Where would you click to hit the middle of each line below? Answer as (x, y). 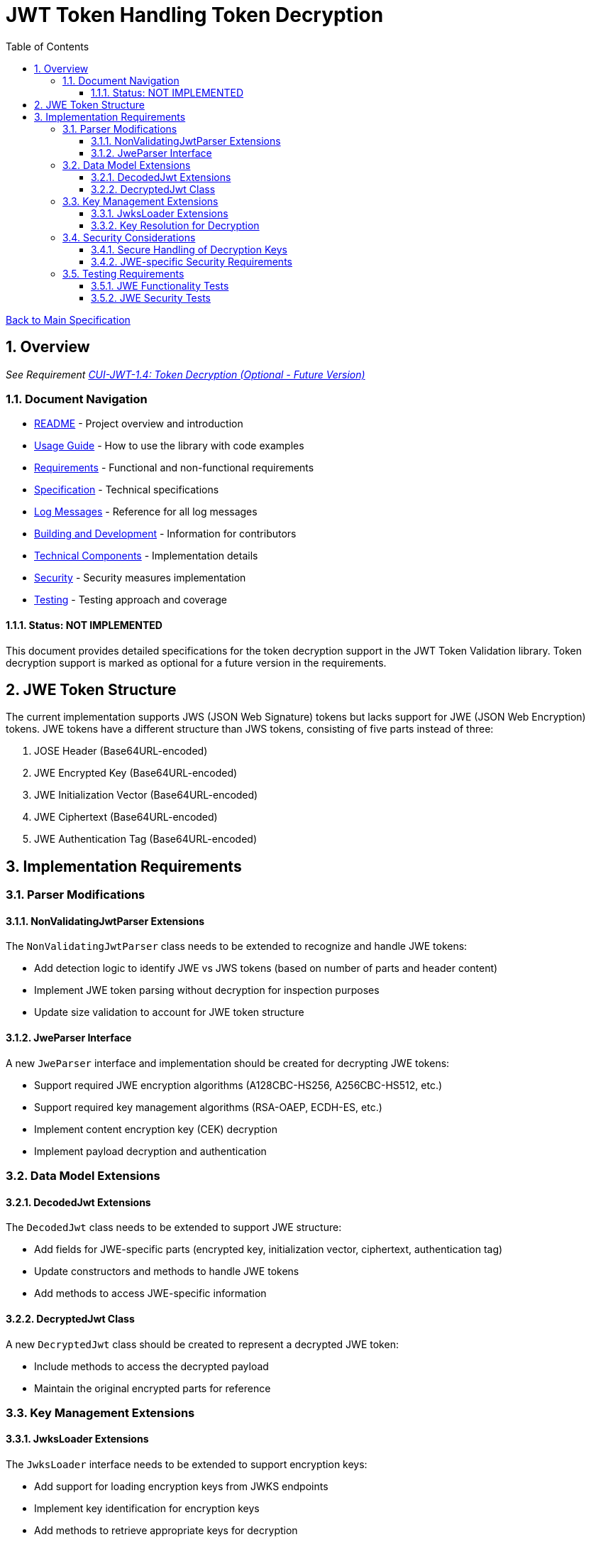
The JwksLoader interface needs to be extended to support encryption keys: (187, 1465)
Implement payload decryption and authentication (150, 1151)
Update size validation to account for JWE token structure (169, 1012)
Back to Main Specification (68, 319)
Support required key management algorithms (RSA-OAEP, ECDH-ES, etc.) (208, 1107)
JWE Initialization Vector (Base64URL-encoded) (146, 795)
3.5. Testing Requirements (123, 273)
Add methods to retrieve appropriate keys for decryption (166, 1531)
